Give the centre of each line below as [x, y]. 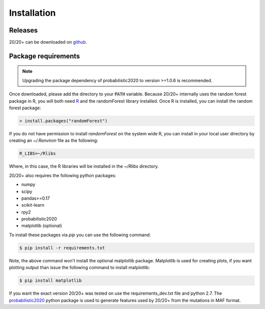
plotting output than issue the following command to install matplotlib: [79, 268]
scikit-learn [33, 205]
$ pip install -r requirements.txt [62, 248]
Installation [32, 13]
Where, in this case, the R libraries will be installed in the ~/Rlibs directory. [84, 166]
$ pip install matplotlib [51, 281]
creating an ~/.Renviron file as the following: [53, 141]
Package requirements [45, 56]
